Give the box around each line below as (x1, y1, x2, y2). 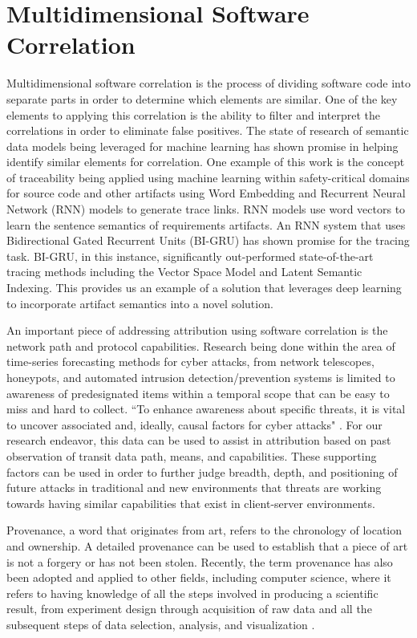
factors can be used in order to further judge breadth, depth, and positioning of (6, 463, 398, 480)
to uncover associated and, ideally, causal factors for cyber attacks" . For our (6, 416, 383, 433)
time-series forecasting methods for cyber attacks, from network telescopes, (6, 353, 374, 370)
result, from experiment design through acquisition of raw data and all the (6, 600, 372, 617)
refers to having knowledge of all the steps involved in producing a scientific (6, 584, 379, 601)
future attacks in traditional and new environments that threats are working (6, 479, 382, 496)
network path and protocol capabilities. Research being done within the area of (6, 337, 395, 354)
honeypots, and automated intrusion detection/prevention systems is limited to (6, 369, 395, 385)
